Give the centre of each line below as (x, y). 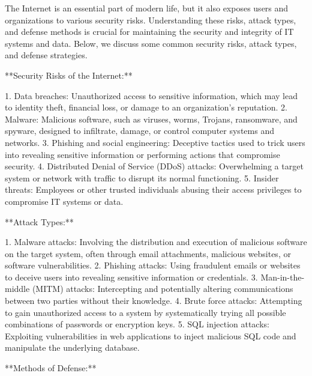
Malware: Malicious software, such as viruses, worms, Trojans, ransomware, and (151, 119)
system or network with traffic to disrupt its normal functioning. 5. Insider (142, 177)
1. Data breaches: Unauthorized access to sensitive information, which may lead (151, 95)
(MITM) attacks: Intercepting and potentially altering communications (163, 289)
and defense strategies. (46, 55)
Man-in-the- (283, 277)
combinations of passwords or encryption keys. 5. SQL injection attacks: (137, 324)
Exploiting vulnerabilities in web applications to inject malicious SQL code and (151, 335)
